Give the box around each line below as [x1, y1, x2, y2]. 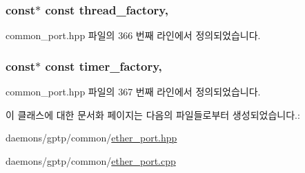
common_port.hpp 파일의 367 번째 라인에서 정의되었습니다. [6, 84, 261, 99]
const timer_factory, [45, 57, 162, 74]
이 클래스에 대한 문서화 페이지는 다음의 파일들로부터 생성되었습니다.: [6, 107, 300, 122]
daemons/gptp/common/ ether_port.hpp [6, 130, 177, 145]
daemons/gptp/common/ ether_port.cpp [6, 153, 176, 168]
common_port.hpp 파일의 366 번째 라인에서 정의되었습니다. [6, 28, 261, 43]
